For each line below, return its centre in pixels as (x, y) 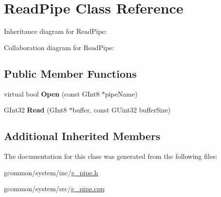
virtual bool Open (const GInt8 (52, 93)
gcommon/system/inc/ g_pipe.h (51, 172)
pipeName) (121, 93)
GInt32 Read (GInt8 (35, 110)
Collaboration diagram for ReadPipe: (59, 47)
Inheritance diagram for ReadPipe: (55, 31)
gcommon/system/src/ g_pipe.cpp (54, 189)
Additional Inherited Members (82, 136)
